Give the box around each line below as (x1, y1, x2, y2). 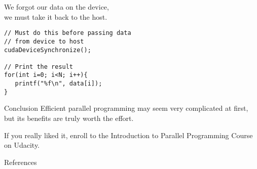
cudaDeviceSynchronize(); (4, 46, 91, 54)
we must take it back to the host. (4, 11, 107, 22)
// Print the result (4, 63, 74, 70)
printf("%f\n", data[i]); (15, 80, 102, 88)
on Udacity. (4, 140, 40, 150)
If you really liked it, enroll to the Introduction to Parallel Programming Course (4, 130, 253, 140)
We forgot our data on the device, (4, 2, 109, 12)
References (4, 156, 37, 167)
